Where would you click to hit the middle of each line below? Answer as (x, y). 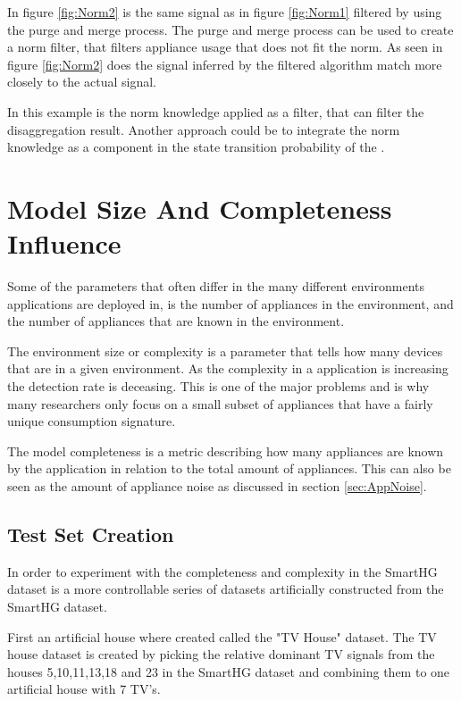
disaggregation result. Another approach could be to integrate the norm (204, 129)
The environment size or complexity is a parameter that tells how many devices (225, 350)
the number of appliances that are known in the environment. (176, 321)
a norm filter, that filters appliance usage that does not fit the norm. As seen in (225, 47)
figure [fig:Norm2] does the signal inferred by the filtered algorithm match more (225, 64)
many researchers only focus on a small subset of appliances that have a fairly (220, 403)
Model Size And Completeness (200, 208)
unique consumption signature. (92, 421)
